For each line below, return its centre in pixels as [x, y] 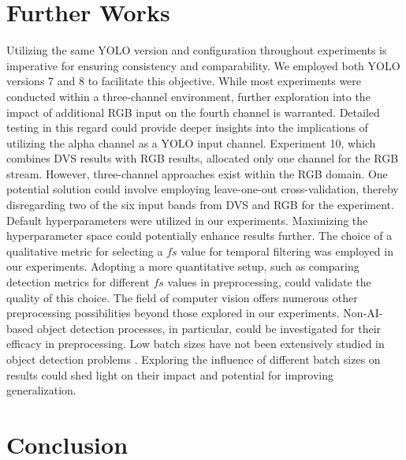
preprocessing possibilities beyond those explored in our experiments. [173, 313]
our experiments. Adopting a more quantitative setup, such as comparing [183, 266]
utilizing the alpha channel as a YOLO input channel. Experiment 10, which [191, 142]
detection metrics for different [78, 282]
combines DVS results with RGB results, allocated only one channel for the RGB [203, 158]
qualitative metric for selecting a [85, 251]
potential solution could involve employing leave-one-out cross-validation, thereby [203, 189]
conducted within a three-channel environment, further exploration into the [188, 96]
